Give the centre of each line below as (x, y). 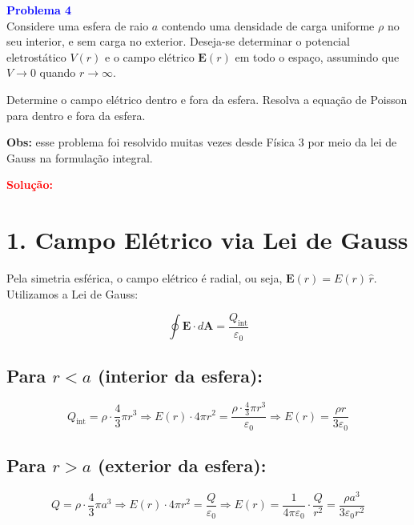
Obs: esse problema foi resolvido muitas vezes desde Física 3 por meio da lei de (202, 142)
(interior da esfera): (180, 375)
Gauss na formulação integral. (80, 157)
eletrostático (36, 56)
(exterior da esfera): (182, 465)
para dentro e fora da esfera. (76, 115)
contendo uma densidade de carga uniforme (268, 25)
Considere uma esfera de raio (78, 25)
